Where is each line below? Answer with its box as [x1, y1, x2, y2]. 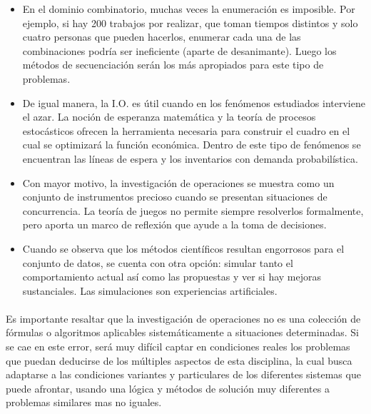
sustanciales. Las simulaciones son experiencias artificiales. [22, 283, 278, 298]
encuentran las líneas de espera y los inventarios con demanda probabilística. [22, 151, 358, 166]
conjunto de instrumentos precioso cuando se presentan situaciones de [22, 189, 327, 204]
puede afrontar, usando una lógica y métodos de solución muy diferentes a [6, 380, 330, 395]
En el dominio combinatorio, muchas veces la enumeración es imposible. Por [22, 1, 355, 16]
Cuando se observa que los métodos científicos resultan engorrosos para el [22, 241, 345, 256]
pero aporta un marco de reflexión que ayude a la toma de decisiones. [22, 217, 327, 232]
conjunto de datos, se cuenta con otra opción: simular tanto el [22, 255, 293, 270]
